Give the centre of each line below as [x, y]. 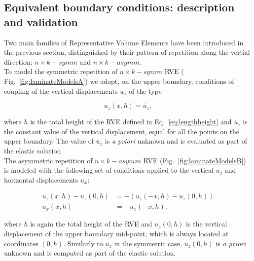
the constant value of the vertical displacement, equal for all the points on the [122, 131]
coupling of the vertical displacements [61, 91]
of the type [145, 91]
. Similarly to [83, 243]
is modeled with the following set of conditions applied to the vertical [109, 170]
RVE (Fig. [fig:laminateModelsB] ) [195, 160]
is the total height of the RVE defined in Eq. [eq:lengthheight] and [131, 122]
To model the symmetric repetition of [61, 71]
